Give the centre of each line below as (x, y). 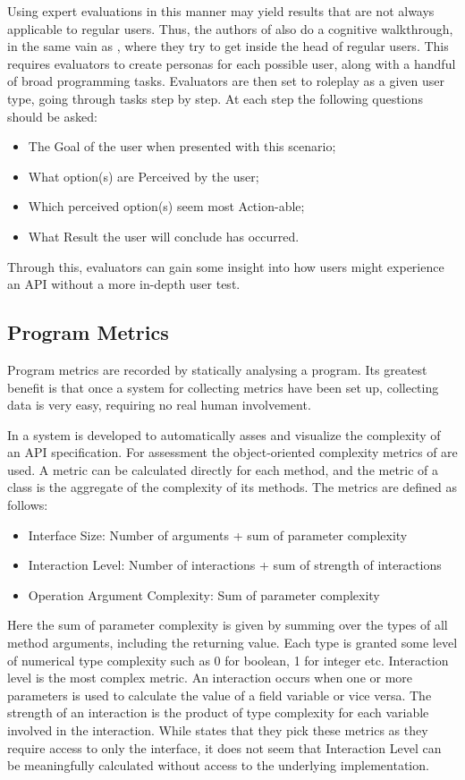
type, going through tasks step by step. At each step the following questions (215, 98)
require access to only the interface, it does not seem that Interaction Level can (224, 747)
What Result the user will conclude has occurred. (164, 236)
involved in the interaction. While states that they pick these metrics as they (218, 730)
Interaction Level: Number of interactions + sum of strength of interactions (235, 565)
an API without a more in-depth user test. (124, 284)
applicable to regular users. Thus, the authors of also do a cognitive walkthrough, (230, 28)
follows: (28, 505)
